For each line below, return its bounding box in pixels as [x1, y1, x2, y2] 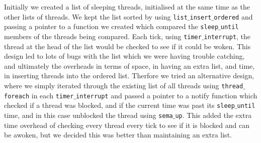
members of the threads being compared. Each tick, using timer [4, 31, 202, 41]
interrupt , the [204, 31, 251, 41]
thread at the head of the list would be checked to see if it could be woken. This [4, 41, 251, 51]
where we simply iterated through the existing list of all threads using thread [4, 80, 243, 90]
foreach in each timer [4, 90, 74, 100]
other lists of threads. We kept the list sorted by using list [4, 11, 188, 22]
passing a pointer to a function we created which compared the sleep [4, 21, 219, 32]
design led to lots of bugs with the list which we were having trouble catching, [4, 51, 245, 61]
